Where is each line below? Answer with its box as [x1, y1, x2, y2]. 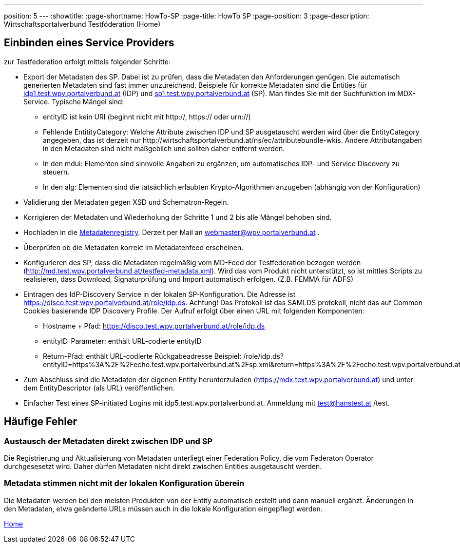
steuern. [43, 167, 70, 176]
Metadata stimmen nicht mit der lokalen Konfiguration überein [4, 478, 245, 488]
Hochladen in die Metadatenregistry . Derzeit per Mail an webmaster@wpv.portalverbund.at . [23, 228, 320, 236]
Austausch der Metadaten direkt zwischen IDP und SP [4, 436, 213, 446]
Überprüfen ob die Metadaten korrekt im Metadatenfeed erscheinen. [23, 243, 244, 252]
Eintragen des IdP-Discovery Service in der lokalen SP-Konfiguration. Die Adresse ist [23, 290, 296, 298]
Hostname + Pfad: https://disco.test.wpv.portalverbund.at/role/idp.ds [43, 321, 265, 330]
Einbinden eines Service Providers [4, 37, 174, 49]
